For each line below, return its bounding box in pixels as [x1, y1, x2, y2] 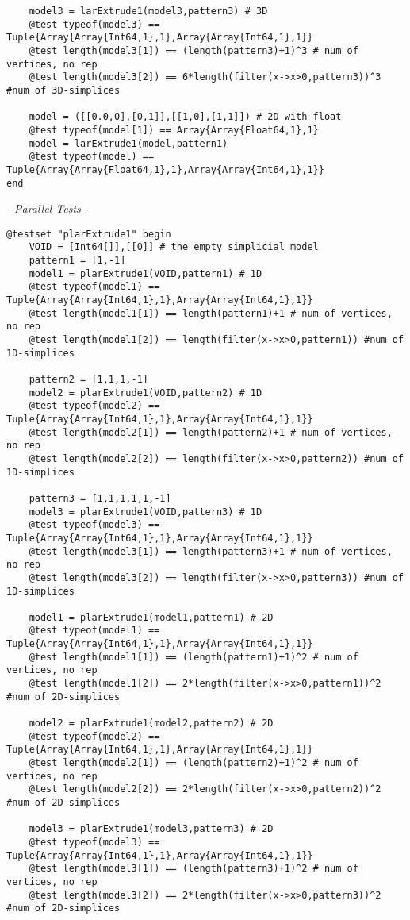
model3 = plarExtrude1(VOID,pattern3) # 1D [29, 506, 262, 518]
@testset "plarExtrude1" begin [6, 228, 171, 240]
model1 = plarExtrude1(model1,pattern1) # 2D [29, 611, 274, 623]
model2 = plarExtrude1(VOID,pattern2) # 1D [29, 387, 262, 398]
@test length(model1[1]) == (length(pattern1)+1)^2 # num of [29, 651, 358, 663]
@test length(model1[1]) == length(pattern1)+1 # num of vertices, [29, 307, 393, 319]
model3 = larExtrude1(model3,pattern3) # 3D [29, 6, 268, 17]
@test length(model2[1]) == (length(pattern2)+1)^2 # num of [29, 757, 358, 769]
